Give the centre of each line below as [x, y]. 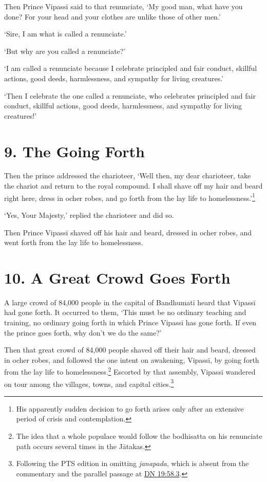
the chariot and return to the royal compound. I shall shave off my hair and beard [133, 186]
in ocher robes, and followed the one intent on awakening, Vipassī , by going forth [132, 359]
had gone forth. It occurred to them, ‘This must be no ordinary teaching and [125, 312]
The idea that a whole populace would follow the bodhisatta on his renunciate [139, 436]
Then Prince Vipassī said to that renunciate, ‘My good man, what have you [123, 6]
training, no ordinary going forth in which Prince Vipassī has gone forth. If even [130, 322]
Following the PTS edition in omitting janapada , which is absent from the [132, 463]
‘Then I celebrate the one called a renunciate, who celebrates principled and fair [130, 95]
